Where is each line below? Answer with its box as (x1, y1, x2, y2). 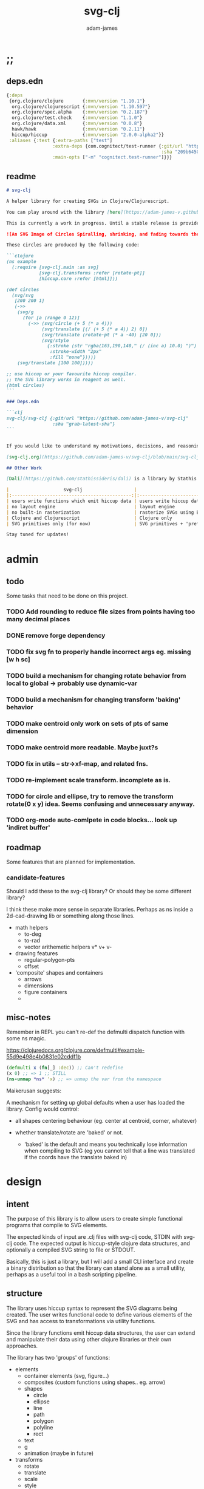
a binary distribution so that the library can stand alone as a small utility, (6, 1264, 186, 1272)
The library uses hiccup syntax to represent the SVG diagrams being (6, 1304, 178, 1312)
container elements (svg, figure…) (24, 1372, 109, 1379)
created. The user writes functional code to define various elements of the (6, 1310, 192, 1318)
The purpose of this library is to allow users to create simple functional (6, 1215, 183, 1222)
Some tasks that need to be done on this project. (6, 592, 129, 599)
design (6, 1175, 42, 1188)
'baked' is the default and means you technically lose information (24, 1140, 188, 1148)
